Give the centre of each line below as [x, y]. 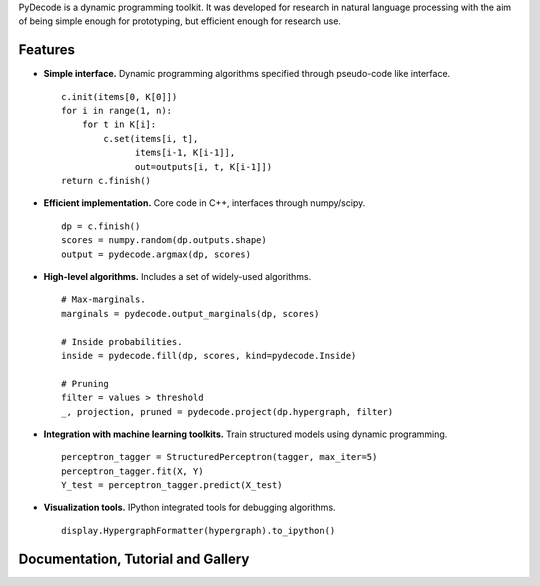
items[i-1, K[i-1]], [185, 153]
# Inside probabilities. [122, 341]
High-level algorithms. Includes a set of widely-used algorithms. [177, 276]
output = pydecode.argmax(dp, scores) [156, 254]
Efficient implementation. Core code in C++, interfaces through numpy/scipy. [204, 203]
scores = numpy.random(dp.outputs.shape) [164, 240]
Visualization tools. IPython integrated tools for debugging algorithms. [189, 507]
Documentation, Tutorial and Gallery [134, 558]
